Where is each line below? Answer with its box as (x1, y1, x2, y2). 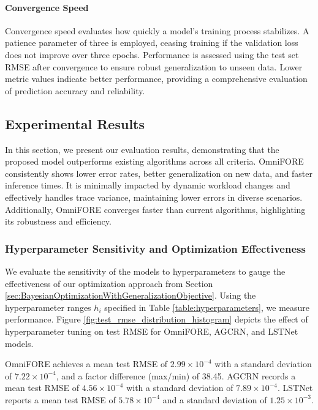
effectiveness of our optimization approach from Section (5, 277, 213, 289)
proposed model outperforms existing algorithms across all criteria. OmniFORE (5, 155, 304, 168)
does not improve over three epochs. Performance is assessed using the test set (5, 48, 299, 61)
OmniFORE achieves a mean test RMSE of (5, 357, 168, 370)
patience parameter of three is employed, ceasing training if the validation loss (5, 36, 298, 49)
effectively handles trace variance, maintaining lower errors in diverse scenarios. (5, 190, 303, 203)
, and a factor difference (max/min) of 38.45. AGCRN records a (56, 369, 296, 382)
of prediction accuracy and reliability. (5, 84, 145, 97)
